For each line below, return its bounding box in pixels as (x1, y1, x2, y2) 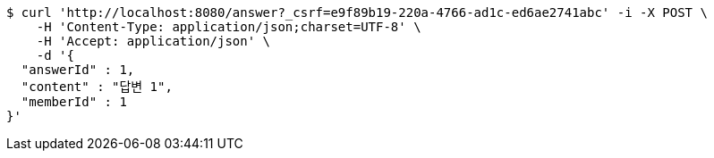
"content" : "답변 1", (21, 79, 173, 94)
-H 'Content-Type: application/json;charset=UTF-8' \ (36, 20, 421, 34)
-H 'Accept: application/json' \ (36, 34, 271, 48)
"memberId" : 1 (21, 95, 127, 109)
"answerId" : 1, (21, 62, 135, 77)
